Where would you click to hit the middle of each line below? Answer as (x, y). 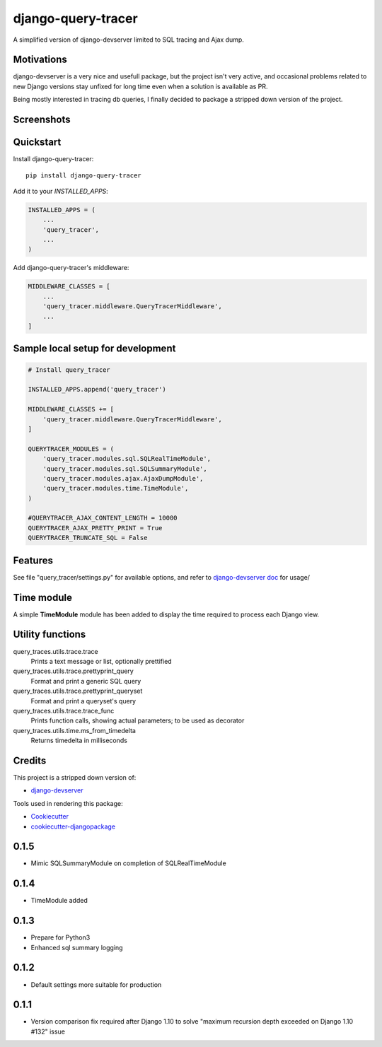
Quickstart (37, 142)
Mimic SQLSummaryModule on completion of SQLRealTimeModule (128, 863)
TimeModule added (59, 901)
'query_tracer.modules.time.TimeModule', (116, 489)
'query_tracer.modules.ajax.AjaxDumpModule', (123, 478)
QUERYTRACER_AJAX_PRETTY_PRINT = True (95, 528)
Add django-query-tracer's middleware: (71, 268)
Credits (30, 760)
